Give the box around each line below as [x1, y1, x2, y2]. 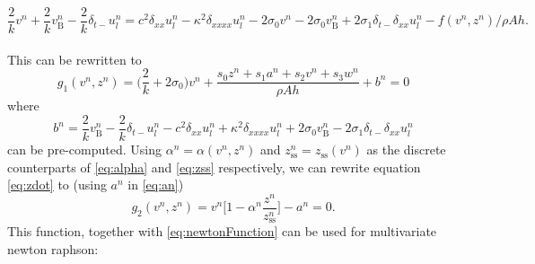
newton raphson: [7, 240, 99, 259]
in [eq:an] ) [127, 175, 184, 194]
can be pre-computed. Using [7, 140, 162, 159]
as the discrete [366, 140, 446, 159]
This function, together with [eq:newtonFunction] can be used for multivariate [7, 222, 437, 241]
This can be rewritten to [7, 49, 142, 68]
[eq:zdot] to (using [7, 175, 107, 194]
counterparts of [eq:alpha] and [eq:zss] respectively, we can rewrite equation [7, 157, 421, 176]
